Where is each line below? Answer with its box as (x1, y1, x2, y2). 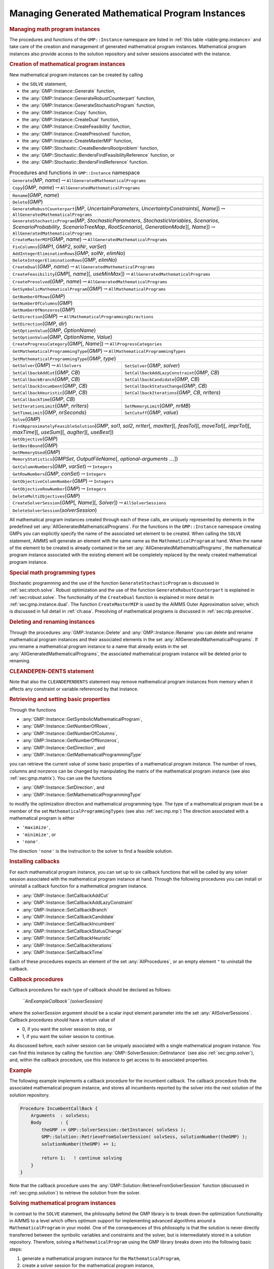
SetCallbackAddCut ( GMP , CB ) (12, 369, 81, 376)
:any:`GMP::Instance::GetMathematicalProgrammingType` (22, 751, 143, 757)
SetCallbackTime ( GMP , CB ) (12, 396, 76, 403)
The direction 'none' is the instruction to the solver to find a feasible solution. (9, 848, 173, 854)
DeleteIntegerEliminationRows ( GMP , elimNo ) (12, 256, 117, 263)
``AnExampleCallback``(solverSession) (22, 998, 103, 1005)
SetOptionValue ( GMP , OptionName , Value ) (12, 333, 113, 340)
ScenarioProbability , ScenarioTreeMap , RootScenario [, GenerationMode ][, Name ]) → (12, 223, 216, 230)
